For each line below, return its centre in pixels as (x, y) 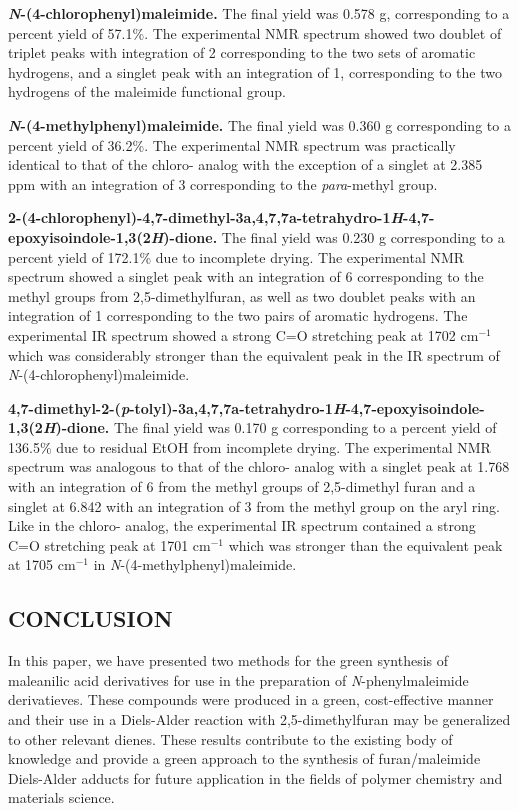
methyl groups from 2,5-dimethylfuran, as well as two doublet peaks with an (242, 295)
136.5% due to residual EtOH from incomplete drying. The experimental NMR (249, 446)
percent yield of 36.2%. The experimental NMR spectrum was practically (232, 144)
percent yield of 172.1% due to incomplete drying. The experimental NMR (236, 256)
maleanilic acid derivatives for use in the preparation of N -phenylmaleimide (238, 679)
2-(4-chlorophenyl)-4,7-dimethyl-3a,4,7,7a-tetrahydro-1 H (206, 217)
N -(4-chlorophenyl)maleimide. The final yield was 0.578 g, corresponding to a (259, 13)
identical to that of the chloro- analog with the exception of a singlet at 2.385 (245, 164)
